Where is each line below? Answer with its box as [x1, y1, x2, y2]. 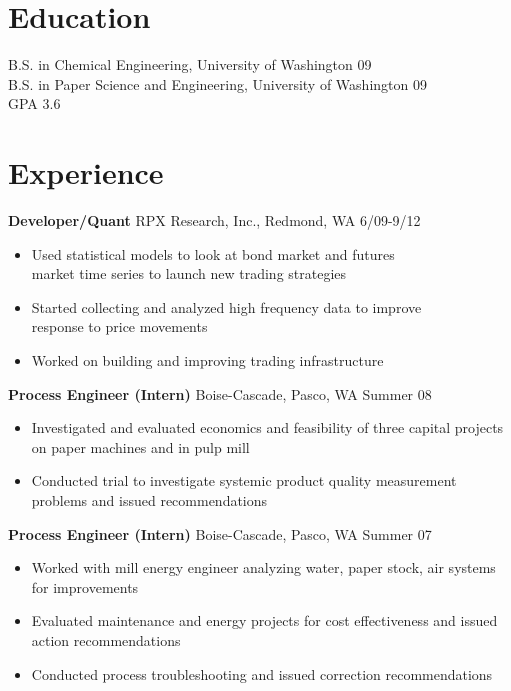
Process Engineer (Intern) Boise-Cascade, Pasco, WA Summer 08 [8, 383, 432, 404]
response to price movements [31, 316, 208, 337]
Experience [8, 152, 164, 193]
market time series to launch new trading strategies [31, 263, 347, 284]
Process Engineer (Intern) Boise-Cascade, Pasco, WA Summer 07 [8, 523, 432, 544]
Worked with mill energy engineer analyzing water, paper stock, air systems [31, 557, 496, 578]
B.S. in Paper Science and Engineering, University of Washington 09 [8, 73, 427, 94]
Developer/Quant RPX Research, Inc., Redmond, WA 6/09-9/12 [8, 210, 421, 231]
